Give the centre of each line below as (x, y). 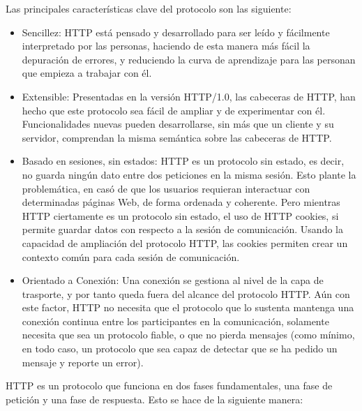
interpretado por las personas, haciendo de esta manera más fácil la (166, 46)
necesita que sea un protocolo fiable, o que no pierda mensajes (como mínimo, (188, 335)
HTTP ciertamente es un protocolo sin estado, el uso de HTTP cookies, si (180, 215)
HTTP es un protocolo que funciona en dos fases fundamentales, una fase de (169, 386)
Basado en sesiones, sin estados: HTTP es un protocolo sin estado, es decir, (183, 161)
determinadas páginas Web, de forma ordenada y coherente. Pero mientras (181, 202)
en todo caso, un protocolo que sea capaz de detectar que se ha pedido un (180, 349)
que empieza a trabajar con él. (87, 73)
